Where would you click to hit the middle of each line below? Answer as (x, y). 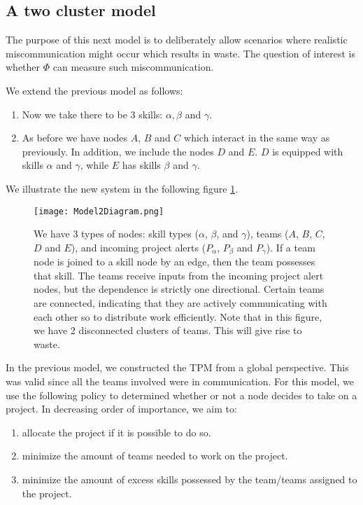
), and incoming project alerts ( (138, 247)
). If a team (291, 247)
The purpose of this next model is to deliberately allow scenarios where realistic (177, 40)
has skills (141, 165)
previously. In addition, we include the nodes (118, 151)
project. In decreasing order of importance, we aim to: (121, 409)
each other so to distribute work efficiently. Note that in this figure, (178, 316)
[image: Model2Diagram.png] (99, 211)
